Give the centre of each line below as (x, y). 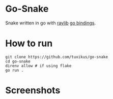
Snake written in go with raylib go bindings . (50, 23)
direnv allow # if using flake (38, 66)
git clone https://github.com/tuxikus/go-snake (57, 57)
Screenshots (33, 91)
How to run (29, 43)
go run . (15, 70)
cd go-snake (18, 61)
